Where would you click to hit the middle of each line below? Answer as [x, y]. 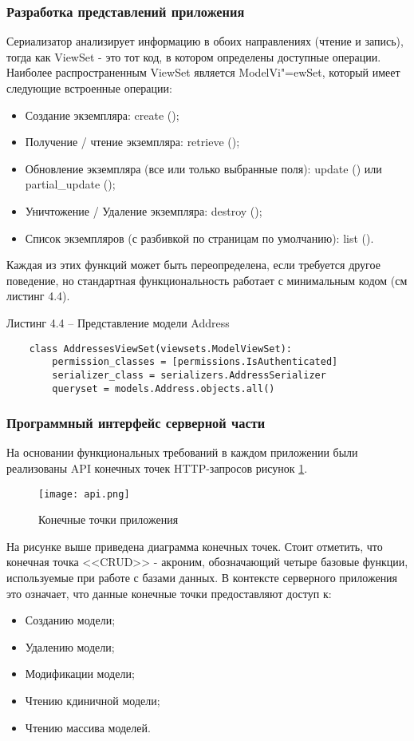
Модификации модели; [80, 674]
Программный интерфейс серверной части [136, 423]
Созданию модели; [70, 620]
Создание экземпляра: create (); [102, 115]
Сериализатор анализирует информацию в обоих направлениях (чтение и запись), [205, 41]
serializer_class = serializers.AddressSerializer [189, 375]
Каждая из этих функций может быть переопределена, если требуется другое [193, 265]
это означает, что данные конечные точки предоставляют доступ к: [169, 593]
